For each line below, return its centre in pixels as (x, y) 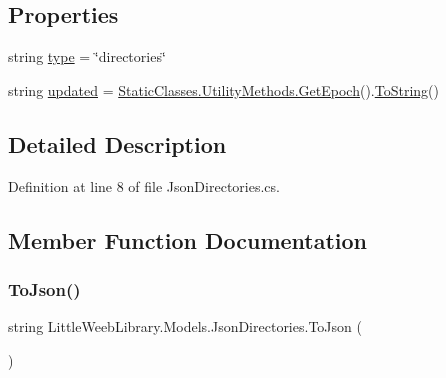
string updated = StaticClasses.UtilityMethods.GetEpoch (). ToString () (224, 89)
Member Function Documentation (188, 239)
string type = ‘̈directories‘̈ (87, 56)
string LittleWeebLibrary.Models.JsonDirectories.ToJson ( (185, 326)
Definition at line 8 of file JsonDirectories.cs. (144, 185)
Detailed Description (117, 143)
